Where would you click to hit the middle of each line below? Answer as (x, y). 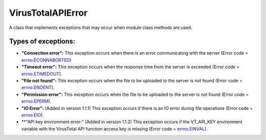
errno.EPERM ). (36, 101)
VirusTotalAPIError (48, 13)
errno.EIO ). (33, 115)
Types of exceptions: (42, 42)
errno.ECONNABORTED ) (46, 60)
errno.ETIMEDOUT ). (42, 74)
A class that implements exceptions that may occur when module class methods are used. (100, 28)
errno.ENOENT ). (38, 87)
